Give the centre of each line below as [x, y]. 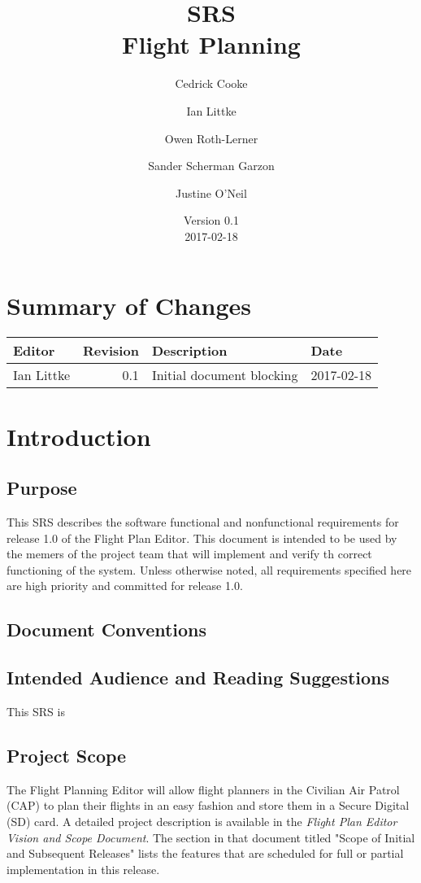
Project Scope [67, 755]
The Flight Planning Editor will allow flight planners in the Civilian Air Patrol [203, 789]
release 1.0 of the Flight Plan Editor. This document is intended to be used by [202, 538]
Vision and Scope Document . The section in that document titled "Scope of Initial [211, 837]
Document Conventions [107, 629]
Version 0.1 [211, 220]
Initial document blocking [225, 375]
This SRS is [36, 711]
